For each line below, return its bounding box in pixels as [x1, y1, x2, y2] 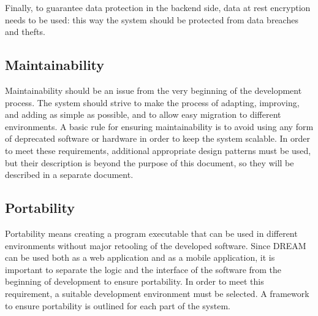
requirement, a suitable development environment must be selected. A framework [5, 287, 309, 299]
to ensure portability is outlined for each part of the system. [5, 299, 230, 312]
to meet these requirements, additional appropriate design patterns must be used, [5, 144, 311, 156]
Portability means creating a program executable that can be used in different [5, 226, 298, 239]
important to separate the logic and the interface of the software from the [5, 263, 282, 276]
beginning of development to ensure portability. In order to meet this [5, 275, 264, 288]
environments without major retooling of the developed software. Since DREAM [5, 239, 306, 252]
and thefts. [5, 25, 45, 38]
